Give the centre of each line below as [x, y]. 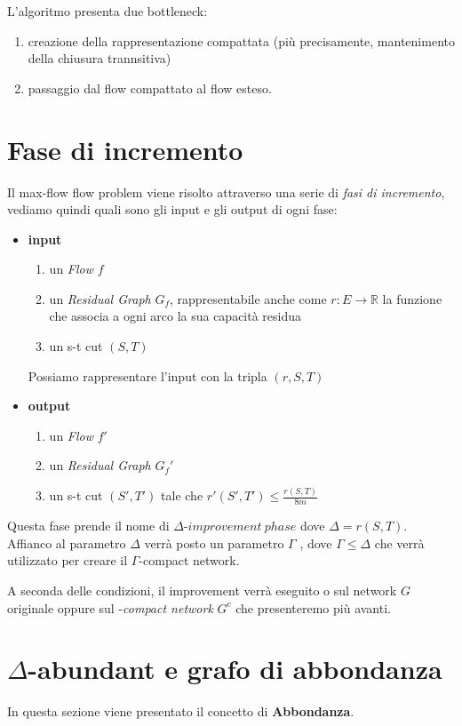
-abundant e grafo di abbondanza [235, 669]
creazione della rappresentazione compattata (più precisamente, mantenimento [241, 40]
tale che [182, 495]
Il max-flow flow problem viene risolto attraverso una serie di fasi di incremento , [226, 191]
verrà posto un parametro [214, 543]
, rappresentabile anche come [248, 298]
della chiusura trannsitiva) [100, 58]
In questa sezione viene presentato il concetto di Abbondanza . [181, 711]
